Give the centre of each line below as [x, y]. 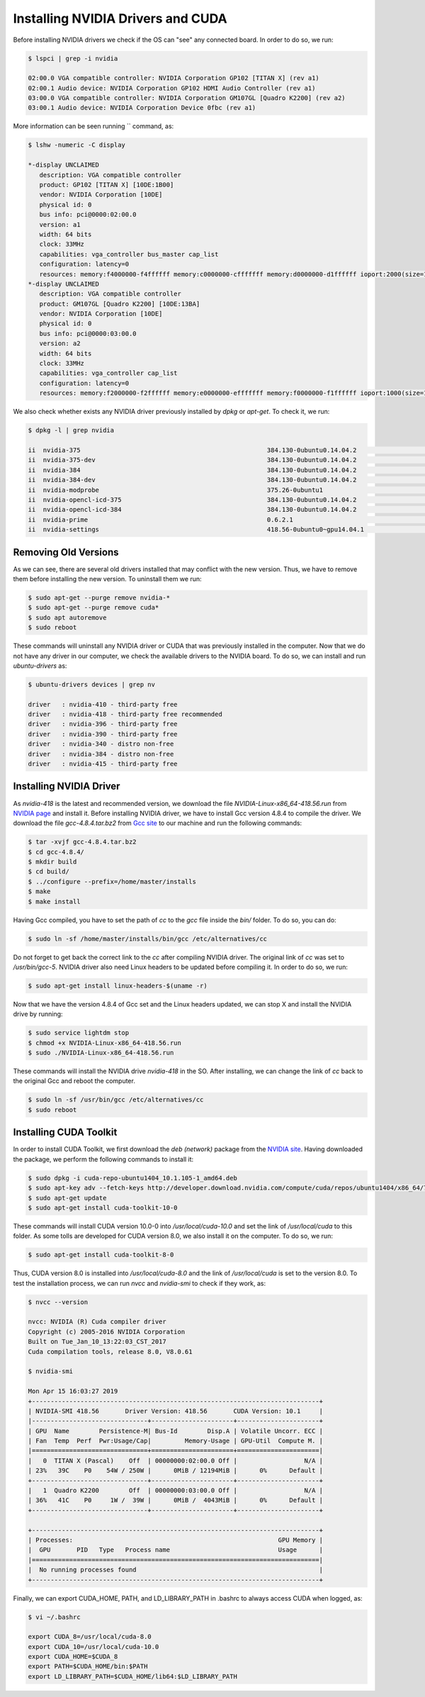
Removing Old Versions [66, 552]
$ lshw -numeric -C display [76, 145]
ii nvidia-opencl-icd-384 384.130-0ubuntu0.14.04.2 [192, 510]
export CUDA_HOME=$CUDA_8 [73, 1657]
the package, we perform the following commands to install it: [103, 1159]
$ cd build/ [49, 872]
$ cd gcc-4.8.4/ [56, 852]
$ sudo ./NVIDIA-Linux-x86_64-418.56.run [101, 1053]
